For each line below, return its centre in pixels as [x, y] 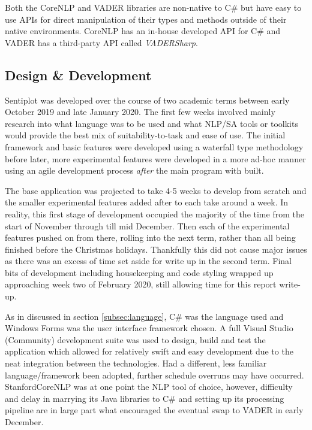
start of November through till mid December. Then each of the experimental [147, 225]
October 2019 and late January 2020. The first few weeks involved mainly [140, 112]
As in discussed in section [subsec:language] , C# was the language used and [144, 316]
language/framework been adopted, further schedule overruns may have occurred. [154, 375]
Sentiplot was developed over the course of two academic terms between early [147, 100]
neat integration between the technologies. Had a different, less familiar [136, 363]
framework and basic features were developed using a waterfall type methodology [154, 146]
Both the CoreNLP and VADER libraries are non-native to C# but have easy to [153, 7]
